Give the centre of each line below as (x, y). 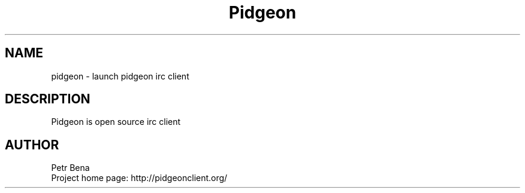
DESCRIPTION (48, 99)
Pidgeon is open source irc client (116, 122)
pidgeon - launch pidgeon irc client (120, 76)
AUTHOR (32, 145)
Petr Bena (70, 168)
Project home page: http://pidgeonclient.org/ (139, 178)
